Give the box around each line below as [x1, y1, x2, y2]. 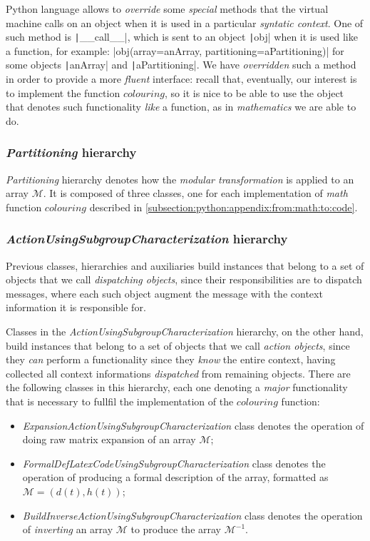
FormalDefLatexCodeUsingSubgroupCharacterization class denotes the [22, 455, 326, 470]
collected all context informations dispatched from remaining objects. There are [6, 365, 351, 380]
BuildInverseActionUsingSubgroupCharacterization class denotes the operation [22, 507, 363, 522]
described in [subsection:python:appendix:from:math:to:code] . [89, 199, 358, 214]
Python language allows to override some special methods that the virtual [6, 1, 329, 16]
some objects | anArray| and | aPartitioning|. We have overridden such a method [6, 57, 356, 72]
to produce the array [130, 522, 221, 537]
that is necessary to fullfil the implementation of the [6, 394, 234, 409]
